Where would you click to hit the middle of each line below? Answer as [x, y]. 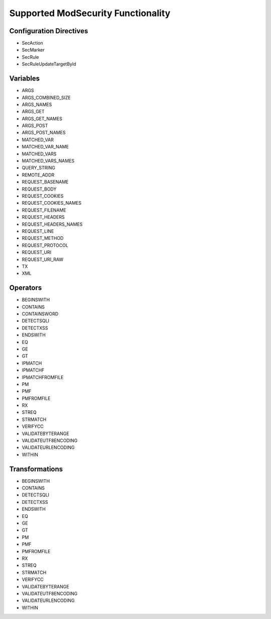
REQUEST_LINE [38, 231]
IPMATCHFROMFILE [43, 377]
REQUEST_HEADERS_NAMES [52, 224]
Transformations [36, 469]
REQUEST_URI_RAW [43, 259]
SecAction [32, 43]
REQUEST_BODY [39, 189]
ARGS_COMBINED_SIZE [46, 98]
